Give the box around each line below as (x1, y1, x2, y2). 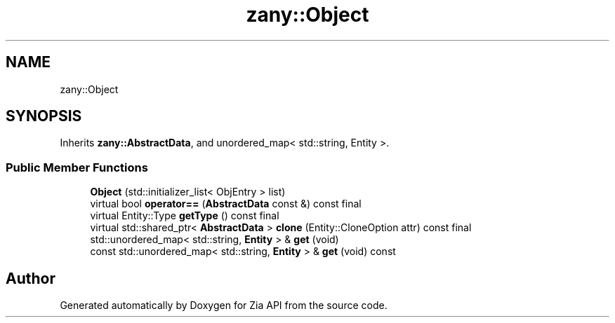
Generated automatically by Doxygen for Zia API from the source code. (60, 299, 388, 312)
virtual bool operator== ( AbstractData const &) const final (90, 198, 362, 210)
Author (6, 269, 55, 287)
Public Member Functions (6, 160, 148, 174)
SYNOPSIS (6, 107, 82, 125)
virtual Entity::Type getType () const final (90, 209, 279, 222)
